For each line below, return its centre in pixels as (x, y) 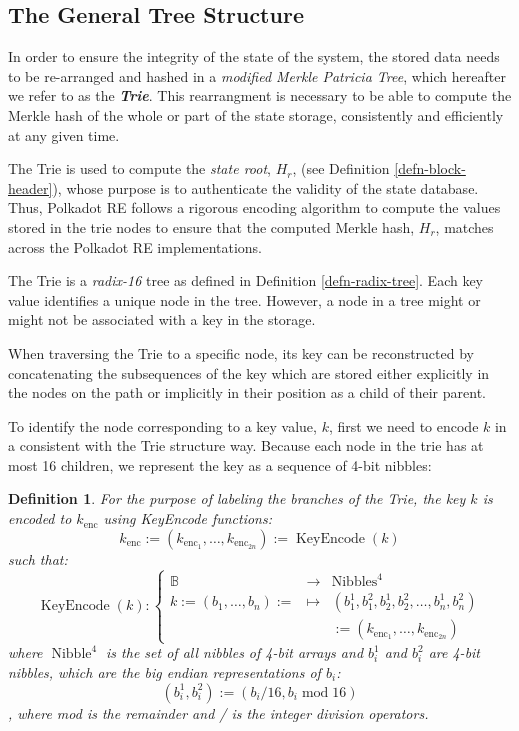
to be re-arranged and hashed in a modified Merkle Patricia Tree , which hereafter (257, 75)
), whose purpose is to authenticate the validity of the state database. (265, 187)
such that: (38, 558)
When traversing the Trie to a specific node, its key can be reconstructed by (241, 352)
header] (30, 187)
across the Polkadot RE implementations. (135, 246)
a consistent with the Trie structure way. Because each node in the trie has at (246, 445)
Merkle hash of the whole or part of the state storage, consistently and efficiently (256, 114)
